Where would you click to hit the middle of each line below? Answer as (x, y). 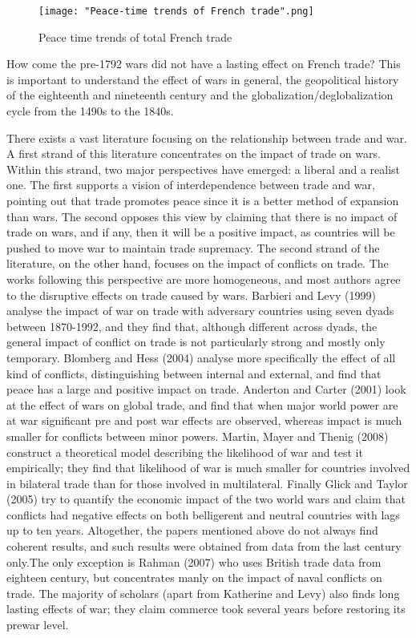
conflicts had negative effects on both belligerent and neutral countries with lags (203, 514)
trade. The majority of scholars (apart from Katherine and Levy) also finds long (203, 593)
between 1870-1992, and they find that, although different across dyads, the (192, 326)
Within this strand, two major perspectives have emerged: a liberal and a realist (204, 169)
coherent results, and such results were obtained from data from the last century (204, 546)
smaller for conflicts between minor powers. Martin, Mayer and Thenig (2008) (198, 436)
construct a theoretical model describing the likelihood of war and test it (185, 452)
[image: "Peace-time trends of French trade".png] (176, 11)
